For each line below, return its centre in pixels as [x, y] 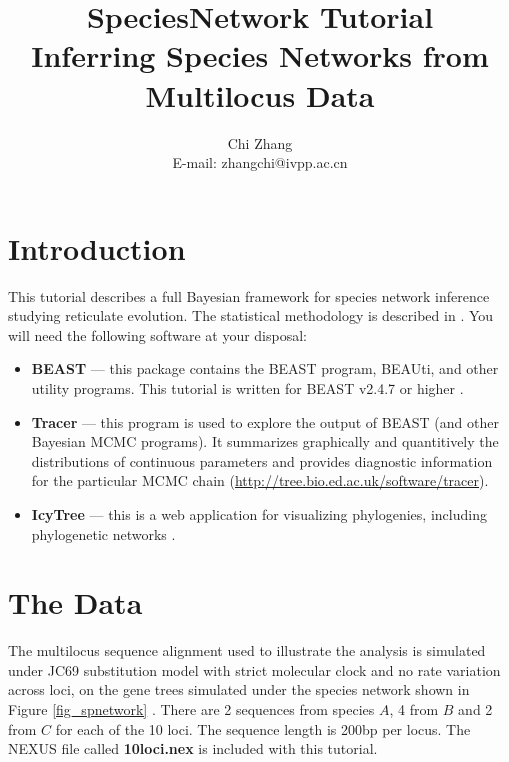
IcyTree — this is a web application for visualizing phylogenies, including [259, 513]
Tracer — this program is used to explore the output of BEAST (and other [265, 421]
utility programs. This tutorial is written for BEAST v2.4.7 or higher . [247, 388]
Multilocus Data [260, 94]
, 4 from [414, 709]
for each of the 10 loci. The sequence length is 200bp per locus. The [263, 728]
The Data [75, 602]
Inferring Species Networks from [260, 55]
